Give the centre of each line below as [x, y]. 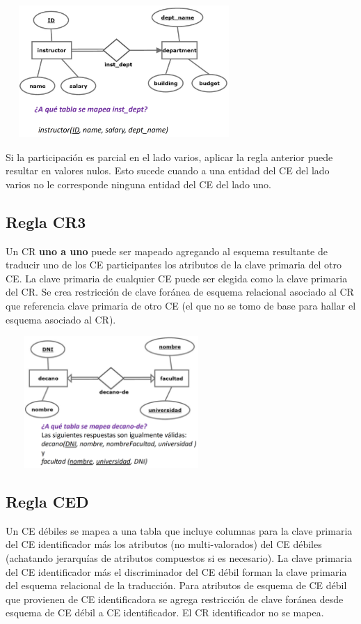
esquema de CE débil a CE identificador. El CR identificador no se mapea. [165, 612]
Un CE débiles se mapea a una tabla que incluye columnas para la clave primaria [179, 530]
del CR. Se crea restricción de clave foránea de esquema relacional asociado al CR [180, 292]
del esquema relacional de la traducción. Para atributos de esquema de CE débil [176, 585]
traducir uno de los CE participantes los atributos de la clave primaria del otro [174, 265]
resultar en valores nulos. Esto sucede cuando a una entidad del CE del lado [168, 170]
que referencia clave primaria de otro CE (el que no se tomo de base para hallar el [181, 305]
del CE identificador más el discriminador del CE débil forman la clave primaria [176, 571]
